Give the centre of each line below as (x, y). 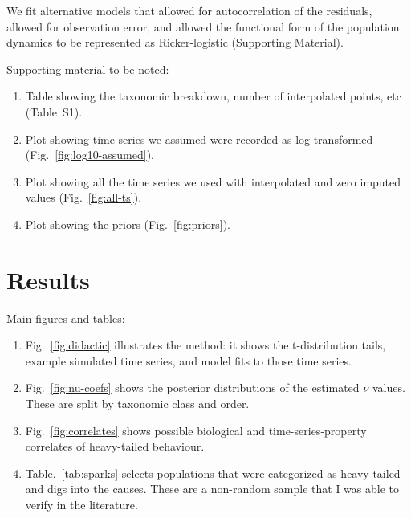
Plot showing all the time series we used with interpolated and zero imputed (213, 181)
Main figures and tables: (66, 318)
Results (48, 279)
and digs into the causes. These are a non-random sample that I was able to (212, 489)
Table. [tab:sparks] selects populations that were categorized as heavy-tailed (213, 473)
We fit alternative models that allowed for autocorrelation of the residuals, (189, 10)
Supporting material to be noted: (88, 69)
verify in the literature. (81, 504)
